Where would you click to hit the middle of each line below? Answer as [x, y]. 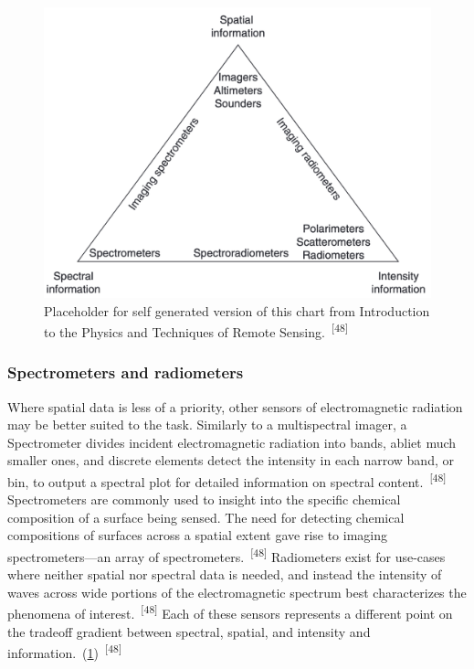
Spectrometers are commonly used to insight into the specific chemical [204, 499]
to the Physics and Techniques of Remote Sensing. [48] [196, 330]
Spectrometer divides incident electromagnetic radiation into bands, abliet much [232, 442]
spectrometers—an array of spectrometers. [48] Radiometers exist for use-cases [226, 555]
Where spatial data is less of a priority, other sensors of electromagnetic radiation [235, 406]
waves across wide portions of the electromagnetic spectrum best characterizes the [237, 592]
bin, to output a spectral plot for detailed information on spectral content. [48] [227, 480]
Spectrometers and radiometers [126, 372]
